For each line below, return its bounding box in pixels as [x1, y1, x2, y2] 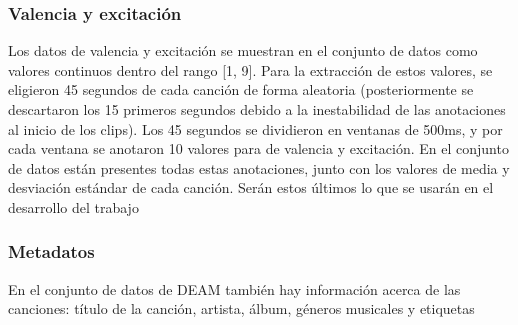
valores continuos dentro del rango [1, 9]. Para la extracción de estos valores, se [8, 59, 493, 80]
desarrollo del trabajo [8, 196, 139, 217]
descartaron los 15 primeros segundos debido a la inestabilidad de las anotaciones [8, 99, 506, 119]
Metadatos [8, 239, 95, 264]
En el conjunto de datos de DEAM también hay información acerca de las [8, 278, 461, 299]
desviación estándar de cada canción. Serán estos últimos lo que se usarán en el [8, 177, 494, 198]
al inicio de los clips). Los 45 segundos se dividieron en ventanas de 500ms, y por [8, 118, 503, 139]
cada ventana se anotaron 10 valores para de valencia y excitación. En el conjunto [8, 138, 509, 159]
